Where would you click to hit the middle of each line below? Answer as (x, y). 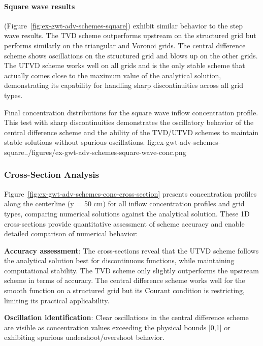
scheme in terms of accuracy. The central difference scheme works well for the (125, 280)
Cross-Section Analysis (52, 175)
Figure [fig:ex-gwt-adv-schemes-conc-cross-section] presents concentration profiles (130, 193)
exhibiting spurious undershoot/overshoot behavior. (84, 337)
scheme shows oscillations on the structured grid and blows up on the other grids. (131, 55)
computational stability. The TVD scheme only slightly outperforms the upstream (131, 270)
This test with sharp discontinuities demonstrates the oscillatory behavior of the (129, 122)
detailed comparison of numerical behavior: (71, 233)
